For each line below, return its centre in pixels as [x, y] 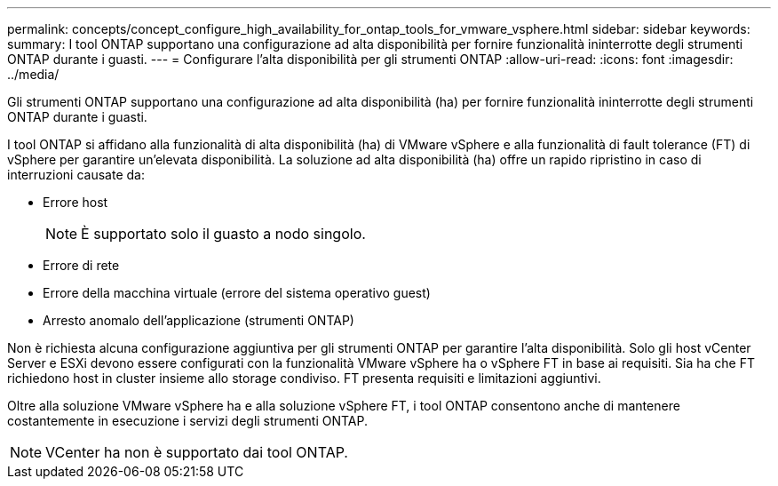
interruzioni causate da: [76, 175]
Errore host [75, 202]
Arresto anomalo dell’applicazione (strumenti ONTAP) [198, 320]
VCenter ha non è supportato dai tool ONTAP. [197, 452]
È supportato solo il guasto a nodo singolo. [223, 234]
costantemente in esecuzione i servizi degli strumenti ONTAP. [187, 421]
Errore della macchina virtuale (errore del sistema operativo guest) [237, 293]
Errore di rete [81, 265]
